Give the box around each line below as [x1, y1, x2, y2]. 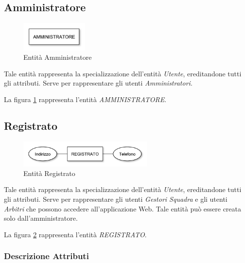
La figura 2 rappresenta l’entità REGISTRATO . [4, 229, 147, 239]
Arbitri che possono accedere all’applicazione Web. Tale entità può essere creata [4, 203, 242, 213]
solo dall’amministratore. [4, 213, 78, 223]
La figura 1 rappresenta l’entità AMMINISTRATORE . [4, 94, 167, 104]
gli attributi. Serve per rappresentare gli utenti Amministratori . [4, 78, 192, 88]
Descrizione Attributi [4, 250, 89, 262]
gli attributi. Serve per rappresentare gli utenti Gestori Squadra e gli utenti [4, 194, 227, 204]
